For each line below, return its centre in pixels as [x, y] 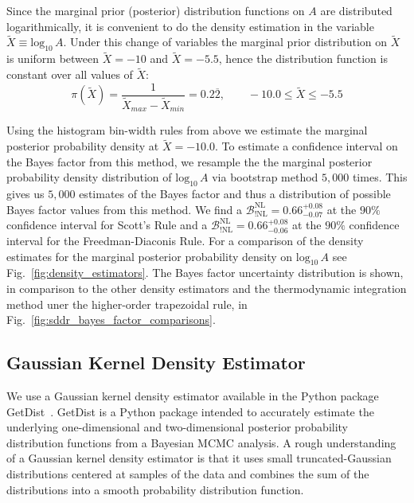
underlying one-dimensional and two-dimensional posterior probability [178, 427]
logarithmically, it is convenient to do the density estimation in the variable [190, 26]
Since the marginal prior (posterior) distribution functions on [156, 10]
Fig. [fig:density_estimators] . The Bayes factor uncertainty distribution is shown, [205, 273]
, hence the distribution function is [303, 58]
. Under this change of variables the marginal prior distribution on [225, 42]
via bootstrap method [265, 177]
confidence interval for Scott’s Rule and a [107, 225]
